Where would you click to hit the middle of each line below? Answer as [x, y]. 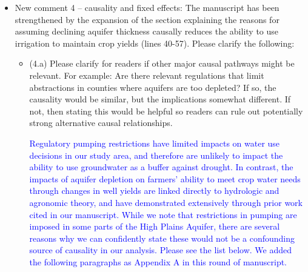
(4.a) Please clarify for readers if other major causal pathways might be [162, 63]
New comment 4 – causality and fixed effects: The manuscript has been [147, 7]
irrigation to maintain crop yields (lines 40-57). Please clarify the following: [155, 43]
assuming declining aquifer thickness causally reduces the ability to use [147, 31]
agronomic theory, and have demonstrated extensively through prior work [166, 202]
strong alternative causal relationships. [101, 123]
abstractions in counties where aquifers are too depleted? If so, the [153, 87]
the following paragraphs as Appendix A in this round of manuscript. [158, 261]
